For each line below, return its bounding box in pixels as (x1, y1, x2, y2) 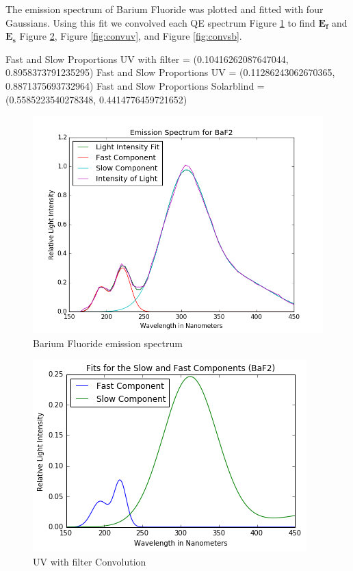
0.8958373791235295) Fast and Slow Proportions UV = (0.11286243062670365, (5, 65, 335, 79)
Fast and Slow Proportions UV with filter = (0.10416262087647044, (5, 51, 289, 66)
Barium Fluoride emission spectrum (33, 335, 183, 350)
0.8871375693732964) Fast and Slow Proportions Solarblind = (5, 78, 265, 92)
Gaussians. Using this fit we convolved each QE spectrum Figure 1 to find (5, 15, 315, 29)
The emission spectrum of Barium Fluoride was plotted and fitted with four (5, 2, 324, 16)
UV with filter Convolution (33, 554, 146, 568)
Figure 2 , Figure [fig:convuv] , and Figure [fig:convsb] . (19, 29, 242, 43)
